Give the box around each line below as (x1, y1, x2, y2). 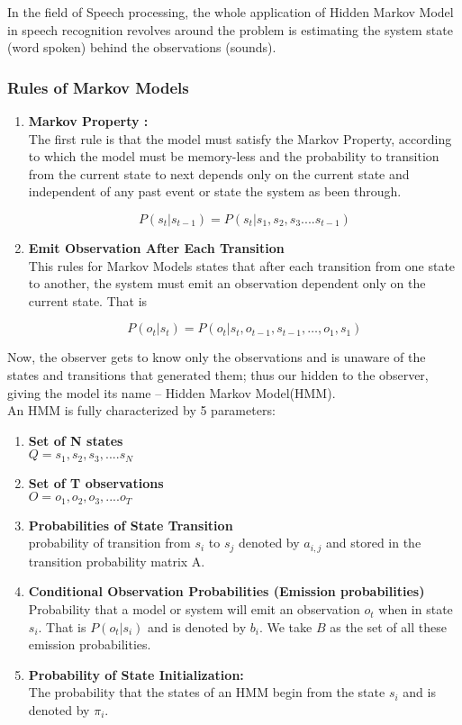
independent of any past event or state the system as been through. (28, 182, 402, 201)
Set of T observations (28, 473, 164, 492)
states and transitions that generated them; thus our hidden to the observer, (7, 365, 429, 384)
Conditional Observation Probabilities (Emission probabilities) (28, 582, 425, 601)
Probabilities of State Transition (28, 515, 233, 534)
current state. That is (28, 291, 148, 310)
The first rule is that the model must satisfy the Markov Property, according (28, 129, 452, 148)
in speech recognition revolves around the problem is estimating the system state (7, 20, 453, 39)
